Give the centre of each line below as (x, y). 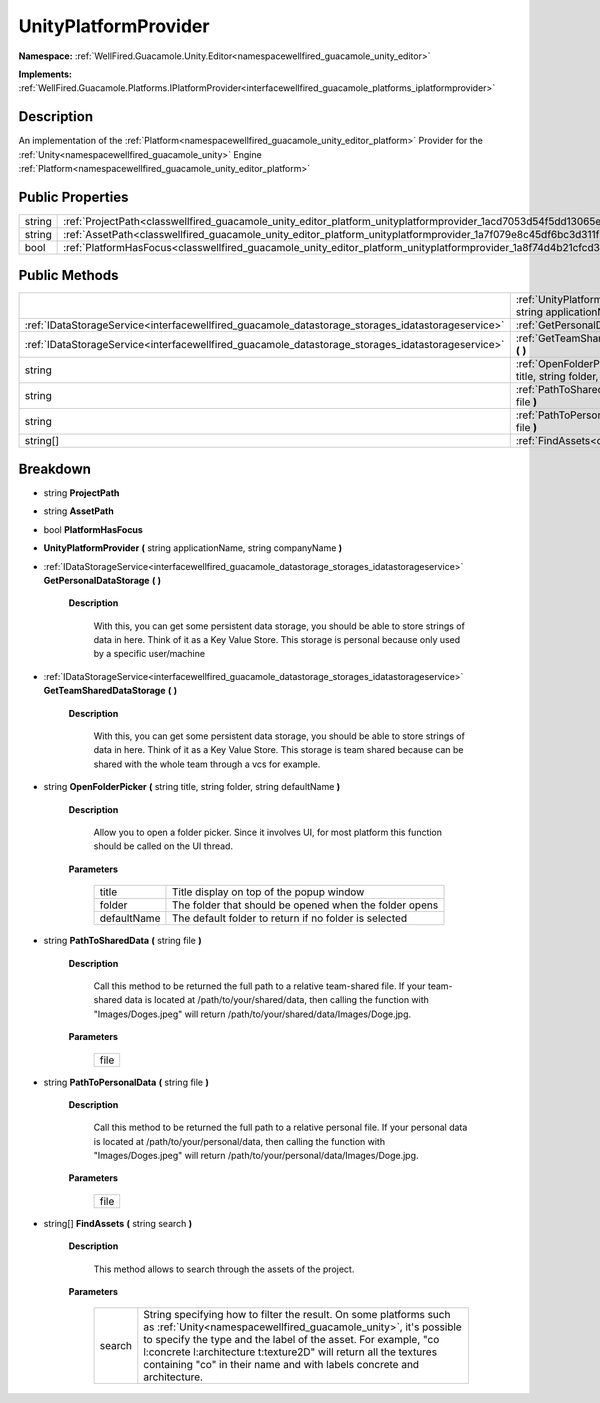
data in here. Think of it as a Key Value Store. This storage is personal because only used (277, 640)
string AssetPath (78, 511)
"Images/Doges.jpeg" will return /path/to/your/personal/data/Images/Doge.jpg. (256, 1156)
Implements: (45, 74)
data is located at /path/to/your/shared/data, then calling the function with (277, 1000)
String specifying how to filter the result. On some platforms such (297, 1315)
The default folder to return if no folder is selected (289, 918)
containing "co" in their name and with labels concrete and (281, 1365)
